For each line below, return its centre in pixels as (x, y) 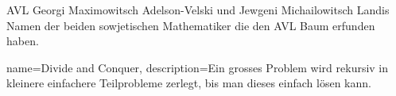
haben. (23, 41)
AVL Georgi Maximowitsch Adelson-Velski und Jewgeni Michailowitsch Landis (198, 10)
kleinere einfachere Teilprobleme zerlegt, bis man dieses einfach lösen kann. (189, 83)
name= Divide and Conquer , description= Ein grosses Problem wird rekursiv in (198, 67)
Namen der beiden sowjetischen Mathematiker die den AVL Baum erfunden (191, 25)
